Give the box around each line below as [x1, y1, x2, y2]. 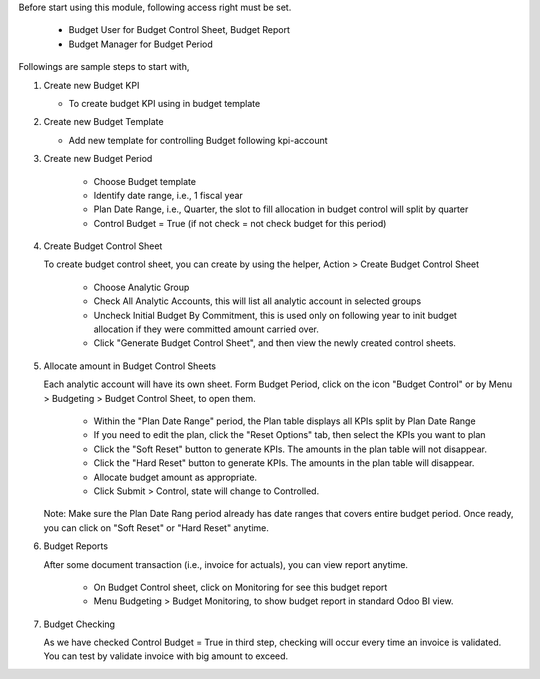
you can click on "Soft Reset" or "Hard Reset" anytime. [43, 521, 270, 534]
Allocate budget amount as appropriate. [93, 471, 258, 483]
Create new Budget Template [43, 116, 164, 128]
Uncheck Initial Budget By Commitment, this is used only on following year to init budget [93, 309, 457, 321]
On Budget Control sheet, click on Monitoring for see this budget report [93, 581, 388, 593]
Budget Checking [43, 618, 115, 630]
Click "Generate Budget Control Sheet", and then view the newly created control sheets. [93, 337, 457, 349]
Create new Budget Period [43, 153, 153, 165]
